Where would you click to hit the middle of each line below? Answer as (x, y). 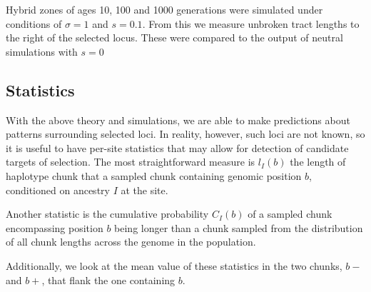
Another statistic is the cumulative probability (107, 214)
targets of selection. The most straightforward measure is (131, 162)
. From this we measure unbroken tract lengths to (251, 23)
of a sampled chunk (290, 214)
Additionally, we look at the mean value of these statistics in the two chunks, (174, 265)
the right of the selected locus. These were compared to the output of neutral (174, 37)
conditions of (34, 23)
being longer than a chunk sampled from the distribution (239, 227)
